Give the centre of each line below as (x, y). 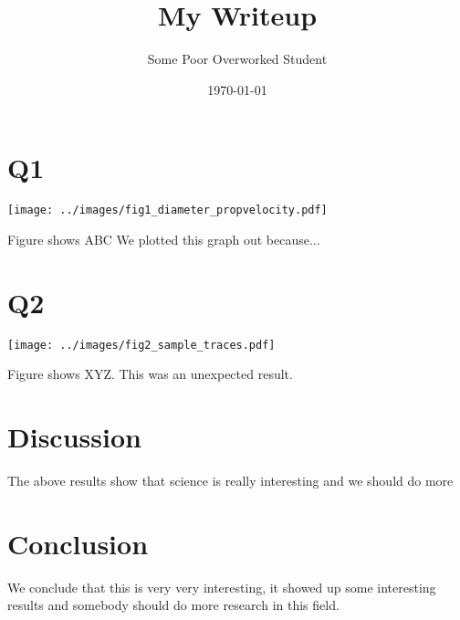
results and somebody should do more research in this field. (173, 605)
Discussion (74, 437)
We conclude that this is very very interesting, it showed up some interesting (222, 587)
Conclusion (78, 543)
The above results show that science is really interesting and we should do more (230, 480)
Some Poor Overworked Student (237, 59)
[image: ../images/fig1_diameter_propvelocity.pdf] (167, 210)
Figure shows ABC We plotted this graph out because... (164, 239)
